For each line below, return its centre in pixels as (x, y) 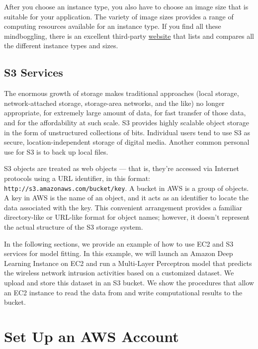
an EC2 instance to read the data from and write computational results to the (123, 292)
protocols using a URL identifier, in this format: (77, 178)
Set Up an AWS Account (91, 336)
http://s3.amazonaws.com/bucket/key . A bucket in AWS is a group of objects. (127, 188)
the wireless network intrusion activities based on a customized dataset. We (119, 273)
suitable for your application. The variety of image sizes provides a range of (119, 16)
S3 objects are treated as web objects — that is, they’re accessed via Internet (122, 168)
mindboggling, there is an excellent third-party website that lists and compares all (129, 36)
